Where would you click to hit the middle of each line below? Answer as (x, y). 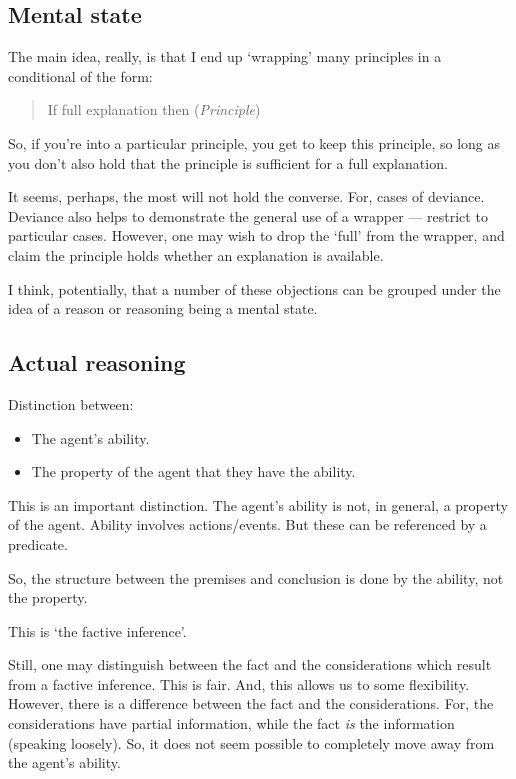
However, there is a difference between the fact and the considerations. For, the (251, 703)
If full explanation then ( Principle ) (154, 109)
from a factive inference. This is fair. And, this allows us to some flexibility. (239, 683)
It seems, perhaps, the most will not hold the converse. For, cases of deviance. (246, 196)
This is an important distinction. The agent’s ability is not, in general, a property (258, 504)
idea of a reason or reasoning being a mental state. (163, 308)
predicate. (38, 543)
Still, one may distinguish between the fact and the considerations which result (250, 664)
